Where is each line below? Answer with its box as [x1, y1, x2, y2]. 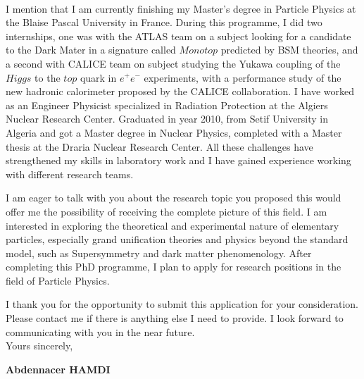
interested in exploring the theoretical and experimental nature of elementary [6, 218, 339, 232]
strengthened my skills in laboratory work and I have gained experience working [6, 153, 351, 168]
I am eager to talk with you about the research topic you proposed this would [6, 190, 341, 205]
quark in [80, 70, 117, 85]
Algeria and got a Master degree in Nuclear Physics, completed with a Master [6, 125, 342, 139]
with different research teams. [6, 166, 134, 181]
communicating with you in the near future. [6, 324, 195, 339]
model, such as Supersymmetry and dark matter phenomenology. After [6, 245, 312, 260]
